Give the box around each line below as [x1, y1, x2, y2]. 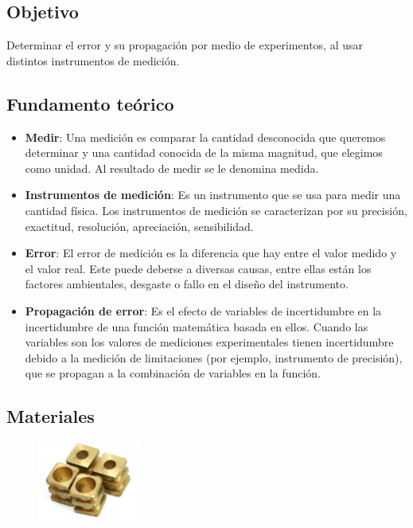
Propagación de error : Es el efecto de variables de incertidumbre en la [25, 302, 382, 319]
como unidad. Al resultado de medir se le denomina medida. [25, 159, 319, 176]
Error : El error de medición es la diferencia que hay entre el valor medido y [25, 244, 397, 261]
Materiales [6, 404, 95, 428]
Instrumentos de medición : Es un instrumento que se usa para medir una [25, 186, 401, 203]
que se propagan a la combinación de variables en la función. [25, 365, 321, 381]
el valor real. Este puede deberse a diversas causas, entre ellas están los [25, 260, 372, 276]
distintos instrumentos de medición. [6, 52, 180, 68]
